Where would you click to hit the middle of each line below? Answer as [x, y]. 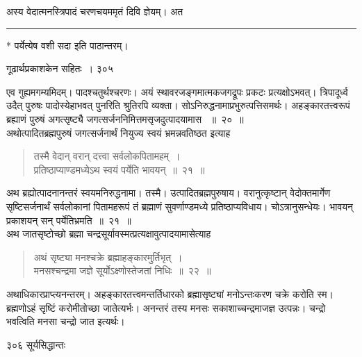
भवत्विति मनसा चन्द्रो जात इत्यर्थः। [66, 321]
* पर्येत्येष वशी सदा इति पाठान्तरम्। [67, 45]
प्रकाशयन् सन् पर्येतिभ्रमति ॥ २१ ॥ [69, 220]
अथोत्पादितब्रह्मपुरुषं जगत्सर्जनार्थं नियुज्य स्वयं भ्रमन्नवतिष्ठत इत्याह [118, 132]
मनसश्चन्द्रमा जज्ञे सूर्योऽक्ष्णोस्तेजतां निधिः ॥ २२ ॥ [122, 271]
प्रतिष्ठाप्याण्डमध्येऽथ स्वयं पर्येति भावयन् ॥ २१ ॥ [119, 169]
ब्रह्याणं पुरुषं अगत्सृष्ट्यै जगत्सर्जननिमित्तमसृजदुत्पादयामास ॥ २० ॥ [125, 118]
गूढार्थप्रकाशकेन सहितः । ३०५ [60, 68]
